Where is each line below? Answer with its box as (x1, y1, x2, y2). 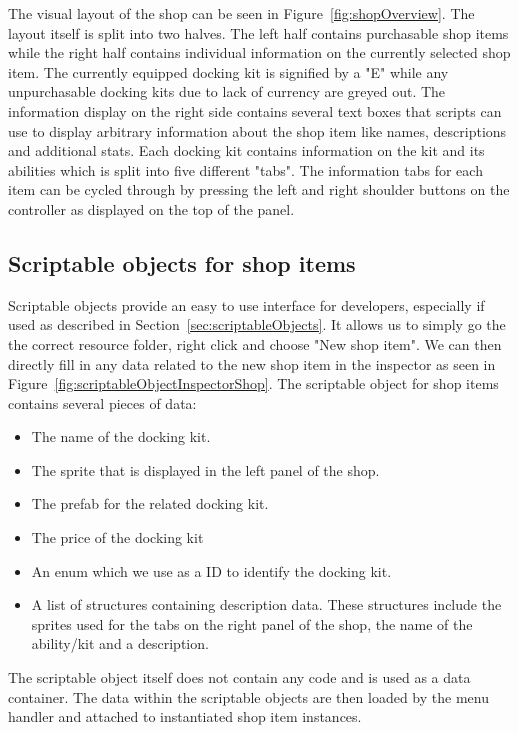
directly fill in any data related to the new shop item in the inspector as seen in (8, 353, 496, 374)
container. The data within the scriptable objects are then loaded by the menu (8, 686, 489, 707)
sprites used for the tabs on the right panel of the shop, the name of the (31, 613, 473, 634)
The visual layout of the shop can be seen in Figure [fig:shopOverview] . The (8, 3, 475, 23)
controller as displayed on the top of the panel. (8, 198, 295, 219)
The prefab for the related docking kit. (31, 493, 269, 514)
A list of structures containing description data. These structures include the (31, 594, 502, 615)
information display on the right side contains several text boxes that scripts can (8, 100, 502, 121)
